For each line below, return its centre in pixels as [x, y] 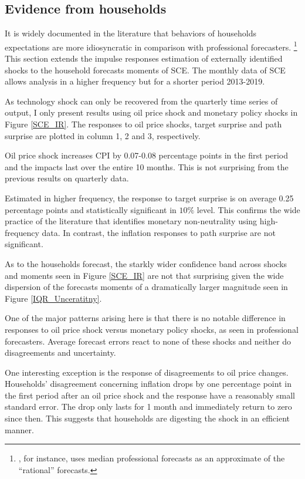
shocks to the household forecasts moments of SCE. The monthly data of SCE [145, 70]
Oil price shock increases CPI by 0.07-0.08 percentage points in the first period [146, 155]
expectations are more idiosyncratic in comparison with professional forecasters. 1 [151, 46]
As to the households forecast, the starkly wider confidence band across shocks [146, 263]
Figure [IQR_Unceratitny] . [53, 298]
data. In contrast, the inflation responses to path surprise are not [159, 232]
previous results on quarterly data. [67, 178]
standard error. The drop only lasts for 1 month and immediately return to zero [148, 407]
